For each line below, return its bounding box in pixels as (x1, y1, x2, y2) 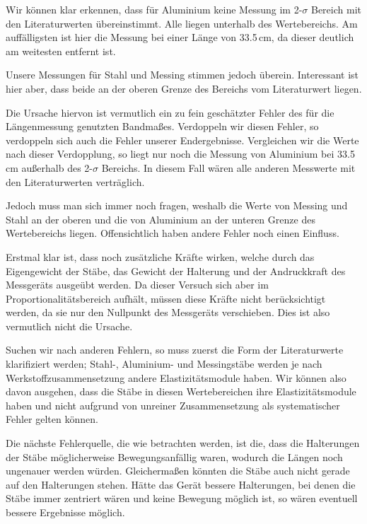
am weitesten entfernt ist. (6, 43, 116, 58)
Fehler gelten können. (6, 412, 98, 426)
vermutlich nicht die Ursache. (6, 318, 133, 333)
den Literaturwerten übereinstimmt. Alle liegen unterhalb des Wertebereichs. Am (6, 16, 358, 30)
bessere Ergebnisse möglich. (6, 505, 125, 519)
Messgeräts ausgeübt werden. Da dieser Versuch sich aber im (6, 277, 269, 292)
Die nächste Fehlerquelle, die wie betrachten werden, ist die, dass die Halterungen (6, 436, 360, 450)
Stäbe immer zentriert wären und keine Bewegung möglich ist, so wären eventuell (6, 491, 358, 506)
